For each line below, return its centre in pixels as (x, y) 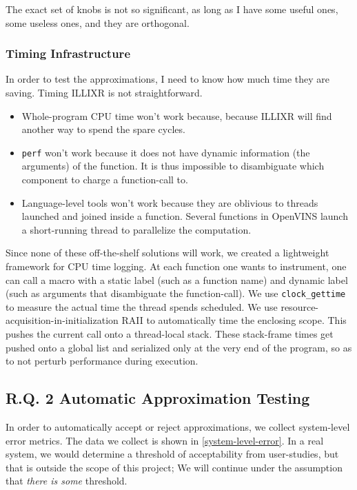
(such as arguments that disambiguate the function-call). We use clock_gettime (176, 293)
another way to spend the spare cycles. (103, 129)
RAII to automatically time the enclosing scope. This (234, 320)
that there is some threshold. (67, 481)
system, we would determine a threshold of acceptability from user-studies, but (172, 454)
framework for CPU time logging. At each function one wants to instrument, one (176, 266)
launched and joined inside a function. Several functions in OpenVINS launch (185, 216)
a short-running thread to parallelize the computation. (136, 229)
